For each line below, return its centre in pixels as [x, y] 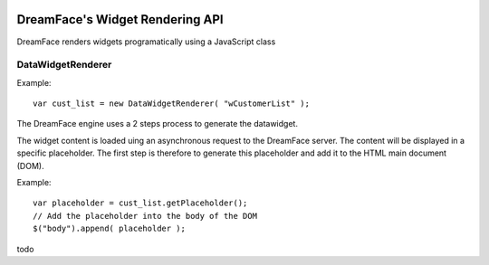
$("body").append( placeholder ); [109, 229]
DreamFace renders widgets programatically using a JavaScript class [146, 42]
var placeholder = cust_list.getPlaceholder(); [140, 203]
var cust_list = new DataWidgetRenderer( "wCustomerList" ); [171, 104]
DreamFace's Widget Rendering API [120, 19]
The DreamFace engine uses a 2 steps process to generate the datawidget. [158, 124]
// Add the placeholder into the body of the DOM [145, 216]
